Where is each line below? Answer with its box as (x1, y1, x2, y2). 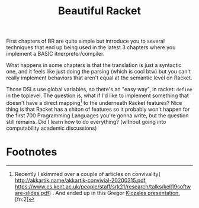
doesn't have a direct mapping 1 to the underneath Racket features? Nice (6, 98, 182, 106)
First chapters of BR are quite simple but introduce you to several (6, 37, 165, 45)
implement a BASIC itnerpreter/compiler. (6, 50, 105, 57)
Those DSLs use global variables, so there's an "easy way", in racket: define (6, 86, 192, 93)
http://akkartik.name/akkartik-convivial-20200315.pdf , (14, 177, 147, 184)
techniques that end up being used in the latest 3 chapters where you (6, 44, 176, 51)
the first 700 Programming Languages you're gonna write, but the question (6, 111, 189, 119)
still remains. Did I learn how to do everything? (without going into (6, 118, 166, 125)
